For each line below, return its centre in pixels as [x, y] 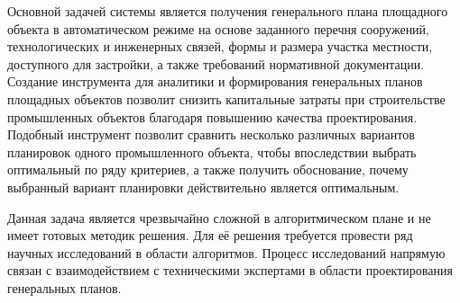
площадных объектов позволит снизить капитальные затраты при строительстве [226, 98]
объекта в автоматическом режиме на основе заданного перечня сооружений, [218, 28]
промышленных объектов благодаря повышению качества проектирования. [212, 116]
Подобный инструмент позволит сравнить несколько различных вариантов [211, 134]
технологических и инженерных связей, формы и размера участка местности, [220, 46]
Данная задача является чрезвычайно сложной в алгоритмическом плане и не [219, 217]
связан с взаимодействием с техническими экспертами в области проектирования [230, 270]
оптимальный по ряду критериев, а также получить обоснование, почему [208, 169]
